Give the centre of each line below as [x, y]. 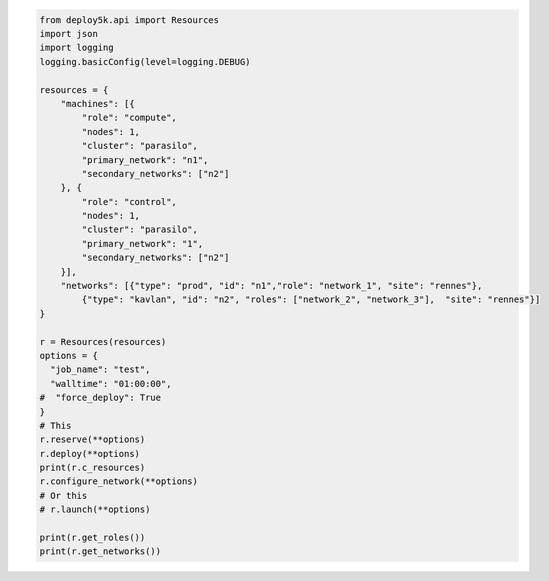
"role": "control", [129, 201]
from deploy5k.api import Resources [129, 19]
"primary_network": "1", [142, 243]
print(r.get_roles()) [92, 538]
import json [69, 33]
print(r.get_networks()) [100, 551]
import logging [76, 48]
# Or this [63, 495]
